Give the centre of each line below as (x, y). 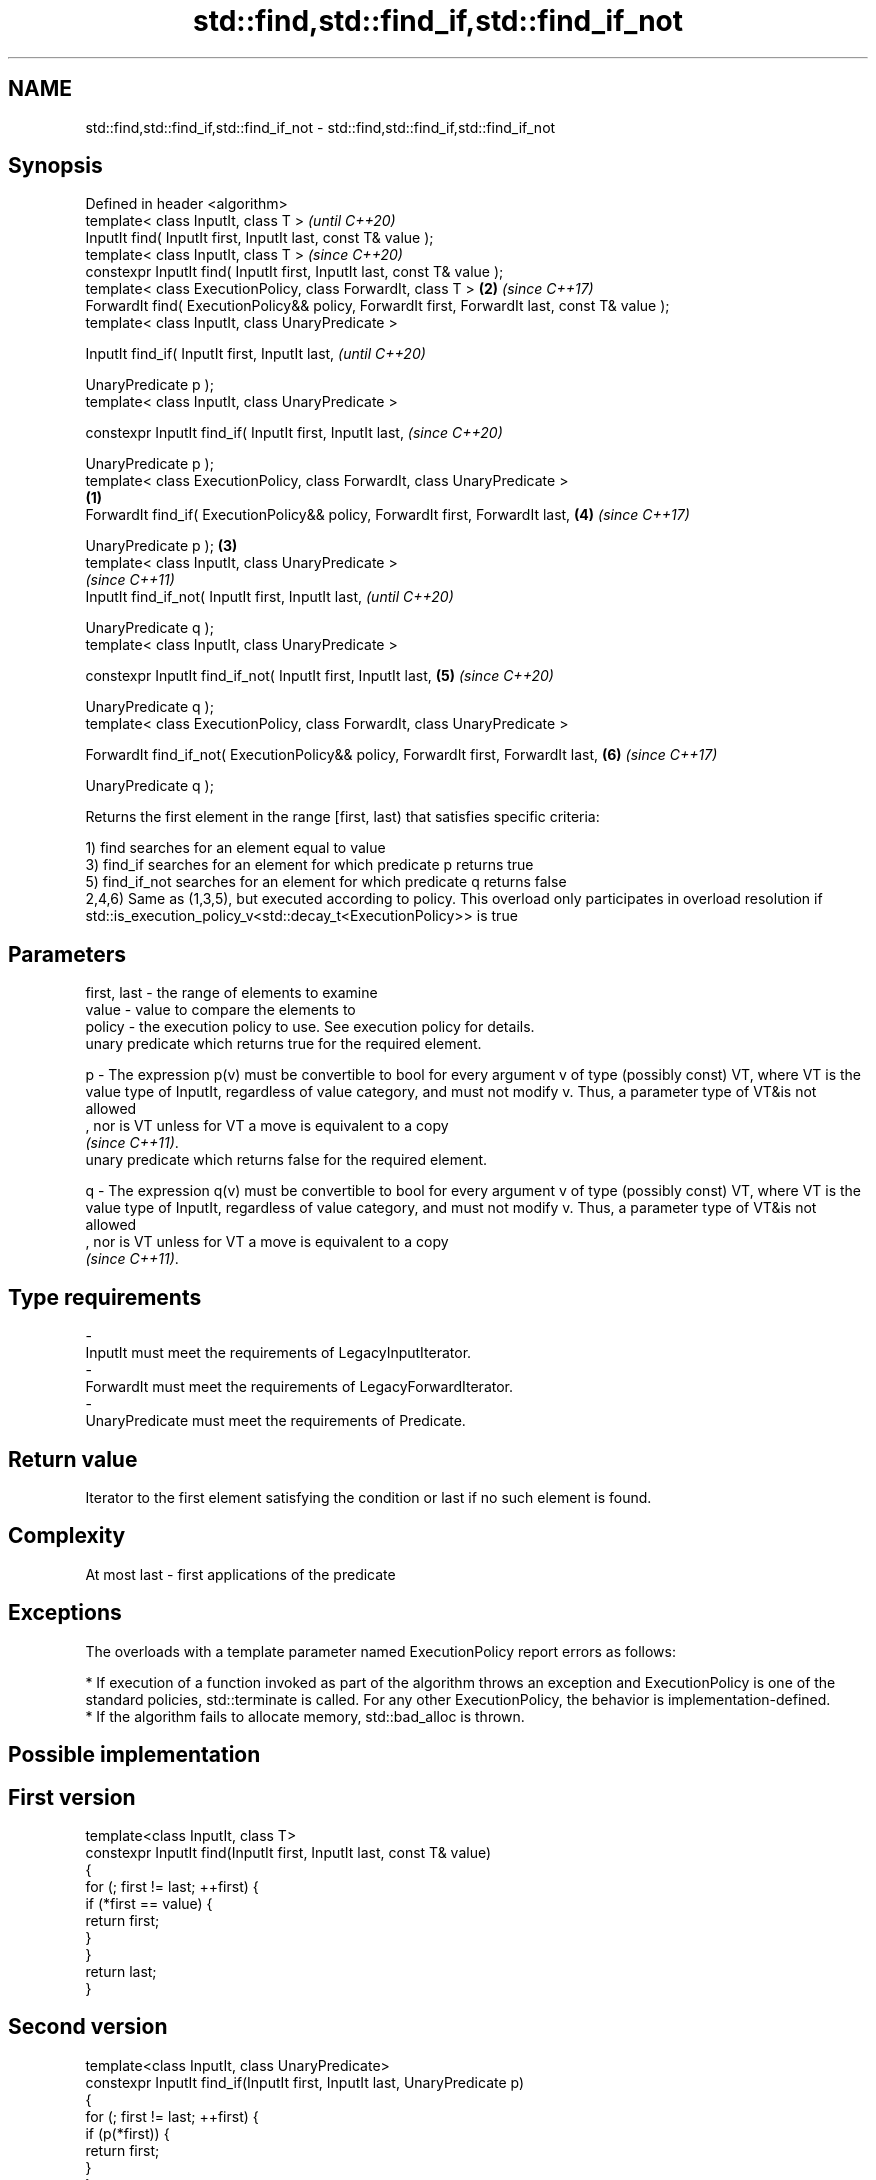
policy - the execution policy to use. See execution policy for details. (310, 1027)
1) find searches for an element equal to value (235, 848)
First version (72, 1797)
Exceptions (65, 1613)
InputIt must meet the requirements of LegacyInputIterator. (278, 1353)
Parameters (67, 954)
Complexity (67, 1536)
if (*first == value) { (149, 1903)
